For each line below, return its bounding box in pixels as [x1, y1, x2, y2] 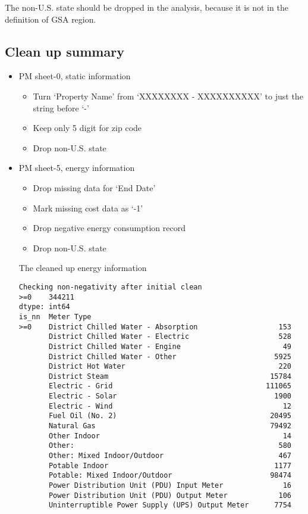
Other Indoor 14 [48, 431, 291, 440]
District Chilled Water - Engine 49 [48, 342, 291, 351]
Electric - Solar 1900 [48, 392, 291, 401]
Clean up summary [5, 42, 124, 60]
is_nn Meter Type [18, 312, 92, 321]
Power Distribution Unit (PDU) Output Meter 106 [48, 491, 291, 500]
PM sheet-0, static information [18, 70, 131, 82]
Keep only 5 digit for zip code [33, 122, 142, 134]
